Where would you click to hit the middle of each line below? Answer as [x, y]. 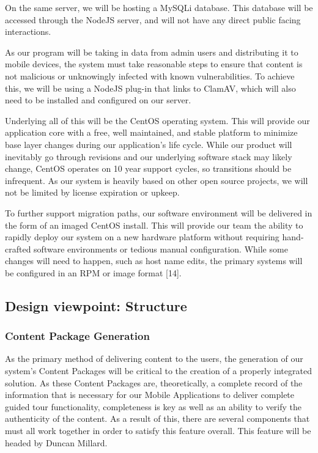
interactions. [28, 31]
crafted [18, 249]
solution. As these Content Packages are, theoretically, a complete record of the [154, 382]
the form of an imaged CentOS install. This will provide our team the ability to [154, 225]
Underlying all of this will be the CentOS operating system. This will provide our [157, 120]
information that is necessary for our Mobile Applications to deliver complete [150, 395]
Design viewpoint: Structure [96, 305]
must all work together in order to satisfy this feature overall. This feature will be [158, 431]
